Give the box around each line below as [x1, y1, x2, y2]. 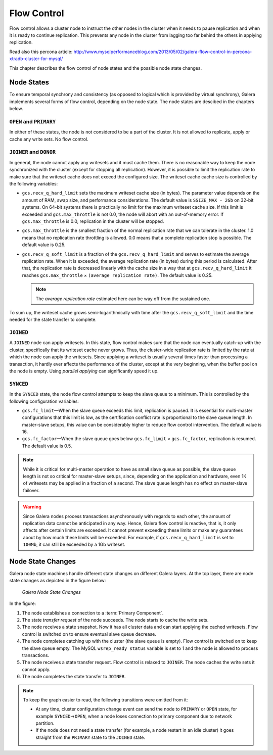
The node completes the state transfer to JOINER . [22, 674, 126, 680]
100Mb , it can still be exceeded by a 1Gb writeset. [23, 541, 126, 548]
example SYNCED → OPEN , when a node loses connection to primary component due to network [35, 713, 233, 719]
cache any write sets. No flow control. [9, 136, 88, 142]
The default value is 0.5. [22, 443, 72, 449]
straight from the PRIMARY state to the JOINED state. [35, 734, 145, 740]
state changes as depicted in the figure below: [9, 578, 106, 584]
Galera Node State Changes [22, 589, 81, 595]
